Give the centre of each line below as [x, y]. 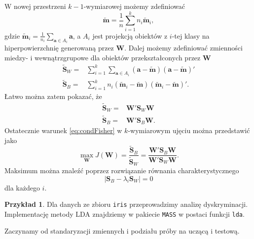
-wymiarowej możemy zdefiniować [134, 6]
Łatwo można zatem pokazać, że [53, 96]
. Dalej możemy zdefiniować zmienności [183, 48]
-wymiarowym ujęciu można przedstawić [189, 130]
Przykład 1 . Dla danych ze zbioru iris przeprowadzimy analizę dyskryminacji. [126, 204]
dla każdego [22, 187]
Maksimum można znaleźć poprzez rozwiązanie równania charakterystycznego [122, 170]
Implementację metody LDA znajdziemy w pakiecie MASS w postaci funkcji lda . [125, 214]
